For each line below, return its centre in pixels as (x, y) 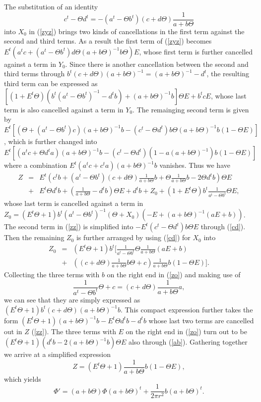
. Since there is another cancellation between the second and (157, 64)
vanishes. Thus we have (195, 165)
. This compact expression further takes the (187, 309)
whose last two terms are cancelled (201, 320)
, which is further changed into (51, 141)
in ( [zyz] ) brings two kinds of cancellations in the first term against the (137, 31)
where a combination (36, 165)
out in (13, 331)
